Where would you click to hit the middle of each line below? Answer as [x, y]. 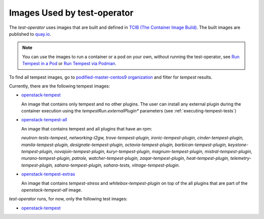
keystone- [238, 145]
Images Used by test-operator [71, 13]
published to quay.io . [30, 34]
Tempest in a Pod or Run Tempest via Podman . [69, 64]
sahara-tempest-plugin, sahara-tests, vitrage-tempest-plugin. [117, 165]
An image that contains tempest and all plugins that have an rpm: [87, 129]
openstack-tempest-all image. [52, 190]
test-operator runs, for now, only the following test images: [68, 199]
